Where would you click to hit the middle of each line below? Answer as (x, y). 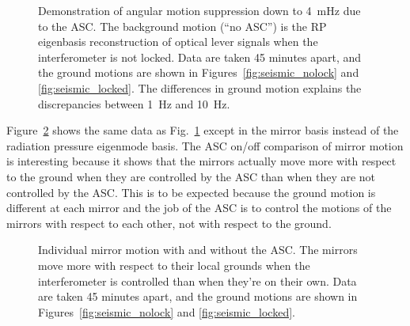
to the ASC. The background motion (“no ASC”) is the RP (182, 26)
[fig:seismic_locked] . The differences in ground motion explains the (200, 87)
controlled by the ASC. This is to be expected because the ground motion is (191, 192)
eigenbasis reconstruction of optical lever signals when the (178, 42)
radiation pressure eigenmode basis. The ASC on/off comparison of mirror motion (205, 145)
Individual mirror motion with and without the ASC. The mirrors (198, 250)
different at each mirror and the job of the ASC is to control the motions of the (199, 208)
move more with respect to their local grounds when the (174, 265)
